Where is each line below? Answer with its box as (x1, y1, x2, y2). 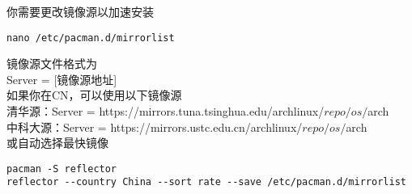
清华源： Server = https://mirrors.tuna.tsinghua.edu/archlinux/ (6, 103, 325, 120)
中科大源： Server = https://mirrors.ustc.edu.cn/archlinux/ (6, 118, 303, 135)
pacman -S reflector (6, 162, 117, 175)
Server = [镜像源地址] (6, 70, 117, 87)
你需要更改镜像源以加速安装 (6, 3, 154, 19)
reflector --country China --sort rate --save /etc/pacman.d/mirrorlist (6, 176, 406, 188)
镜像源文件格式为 (6, 55, 97, 72)
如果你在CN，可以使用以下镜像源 (6, 86, 182, 103)
